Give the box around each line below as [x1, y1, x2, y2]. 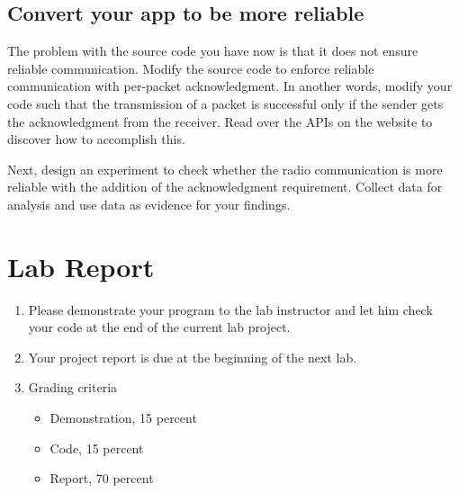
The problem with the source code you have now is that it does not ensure [7, 41, 418, 60]
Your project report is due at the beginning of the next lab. [28, 347, 357, 366]
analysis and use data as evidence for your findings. [7, 194, 291, 213]
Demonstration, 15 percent [49, 408, 197, 427]
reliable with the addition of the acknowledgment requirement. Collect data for [7, 177, 443, 196]
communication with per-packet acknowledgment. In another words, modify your [7, 76, 453, 95]
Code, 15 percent [49, 438, 144, 457]
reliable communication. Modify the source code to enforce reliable [7, 58, 374, 77]
